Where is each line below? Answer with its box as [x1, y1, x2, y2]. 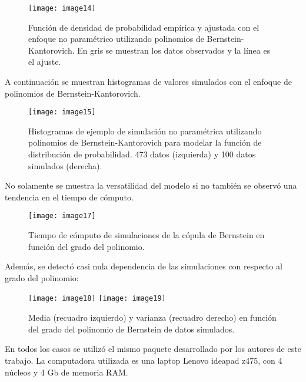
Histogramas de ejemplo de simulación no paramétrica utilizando [28, 124, 262, 137]
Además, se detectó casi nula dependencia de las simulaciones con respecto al [5, 260, 282, 272]
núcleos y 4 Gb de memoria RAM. [5, 365, 128, 378]
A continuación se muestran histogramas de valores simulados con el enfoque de [5, 75, 292, 88]
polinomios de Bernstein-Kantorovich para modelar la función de [28, 136, 262, 149]
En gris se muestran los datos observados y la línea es [77, 44, 271, 56]
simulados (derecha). [28, 159, 102, 172]
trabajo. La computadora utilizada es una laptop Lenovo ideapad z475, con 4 [5, 354, 282, 366]
